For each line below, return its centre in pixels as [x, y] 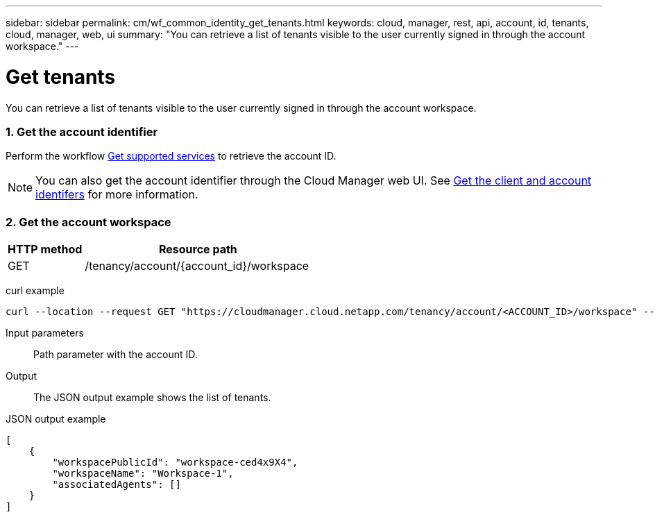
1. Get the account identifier [82, 132]
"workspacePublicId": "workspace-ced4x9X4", [175, 462]
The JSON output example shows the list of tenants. [152, 397]
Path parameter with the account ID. [116, 354]
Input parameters [45, 333]
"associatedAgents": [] [117, 484]
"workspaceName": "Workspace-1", [143, 473]
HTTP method [45, 249]
